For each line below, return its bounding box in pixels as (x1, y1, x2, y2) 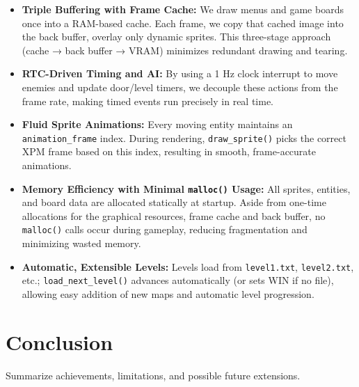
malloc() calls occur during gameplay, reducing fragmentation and (22, 222, 308, 237)
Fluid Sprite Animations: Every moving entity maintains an (22, 117, 293, 132)
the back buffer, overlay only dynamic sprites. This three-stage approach (22, 29, 331, 44)
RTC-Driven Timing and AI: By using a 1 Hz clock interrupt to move (22, 66, 338, 81)
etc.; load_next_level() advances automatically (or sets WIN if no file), (22, 273, 334, 287)
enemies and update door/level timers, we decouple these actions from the (22, 79, 338, 94)
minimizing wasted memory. (22, 236, 141, 251)
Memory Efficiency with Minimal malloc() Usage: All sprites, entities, (22, 181, 351, 196)
